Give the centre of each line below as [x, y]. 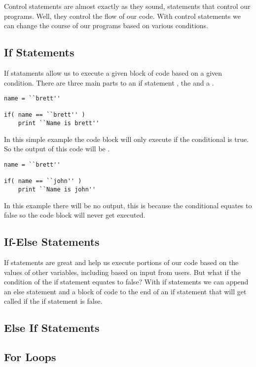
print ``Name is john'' [57, 189]
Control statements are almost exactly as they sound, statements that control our [127, 6]
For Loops [30, 357]
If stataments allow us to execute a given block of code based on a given [113, 72]
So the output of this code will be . [57, 149]
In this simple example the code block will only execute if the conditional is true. [127, 139]
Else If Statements [52, 328]
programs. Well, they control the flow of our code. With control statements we [122, 16]
